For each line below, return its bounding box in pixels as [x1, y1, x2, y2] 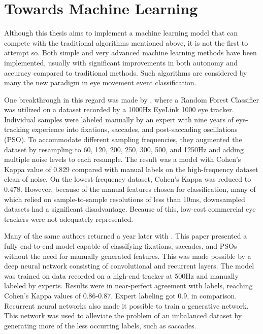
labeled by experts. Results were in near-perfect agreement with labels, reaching [4, 280, 253, 291]
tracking [4, 124, 29, 135]
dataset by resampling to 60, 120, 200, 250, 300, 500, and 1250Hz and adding [4, 144, 244, 154]
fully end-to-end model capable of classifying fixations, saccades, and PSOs [4, 241, 237, 251]
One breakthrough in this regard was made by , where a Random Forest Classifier [4, 94, 259, 105]
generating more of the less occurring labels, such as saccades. [4, 320, 196, 330]
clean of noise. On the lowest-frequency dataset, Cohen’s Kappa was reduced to [4, 174, 251, 184]
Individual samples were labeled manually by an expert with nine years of [4, 114, 234, 124]
